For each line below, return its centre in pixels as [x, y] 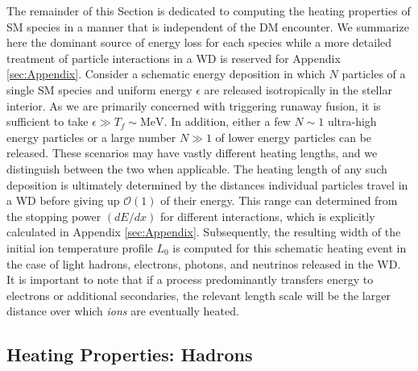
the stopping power [54, 216]
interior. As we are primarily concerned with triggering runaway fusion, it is [194, 105]
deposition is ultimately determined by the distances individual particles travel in [207, 184]
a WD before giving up [63, 200]
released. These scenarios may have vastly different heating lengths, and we [192, 153]
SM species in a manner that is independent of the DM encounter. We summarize [208, 26]
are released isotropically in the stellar [298, 89]
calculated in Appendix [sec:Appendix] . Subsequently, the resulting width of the [204, 232]
